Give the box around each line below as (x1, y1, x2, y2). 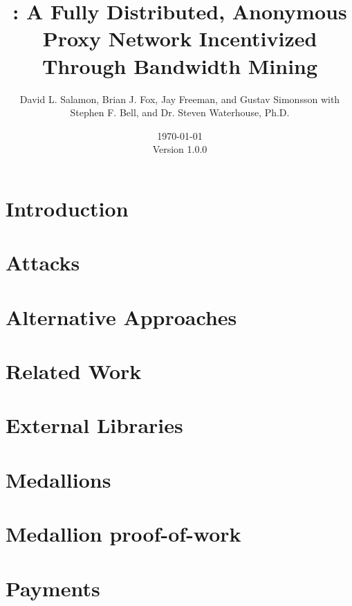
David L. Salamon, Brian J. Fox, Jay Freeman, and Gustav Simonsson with (19, 91, 340, 106)
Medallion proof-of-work (6, 520, 241, 548)
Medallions (6, 465, 111, 493)
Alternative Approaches (6, 302, 237, 331)
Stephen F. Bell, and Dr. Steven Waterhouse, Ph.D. (70, 105, 290, 120)
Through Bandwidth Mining (41, 51, 318, 80)
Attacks (6, 248, 80, 277)
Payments (6, 573, 100, 602)
